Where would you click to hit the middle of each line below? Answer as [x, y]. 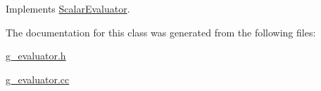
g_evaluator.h [36, 56]
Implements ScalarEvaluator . [68, 8]
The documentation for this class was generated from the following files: [161, 32]
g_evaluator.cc [38, 79]
